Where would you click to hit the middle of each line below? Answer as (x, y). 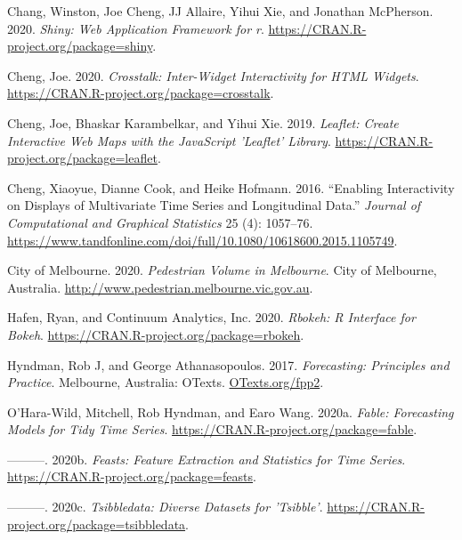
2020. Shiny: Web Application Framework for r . (136, 28)
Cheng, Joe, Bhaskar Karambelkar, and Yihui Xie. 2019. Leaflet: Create (203, 122)
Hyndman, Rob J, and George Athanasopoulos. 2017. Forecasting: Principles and (228, 364)
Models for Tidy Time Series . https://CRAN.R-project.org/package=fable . (212, 429)
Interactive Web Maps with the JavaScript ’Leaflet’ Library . (169, 140)
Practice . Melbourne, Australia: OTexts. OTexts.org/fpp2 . (166, 382)
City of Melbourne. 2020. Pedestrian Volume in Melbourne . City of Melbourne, (222, 270)
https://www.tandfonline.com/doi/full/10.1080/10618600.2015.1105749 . (203, 240)
